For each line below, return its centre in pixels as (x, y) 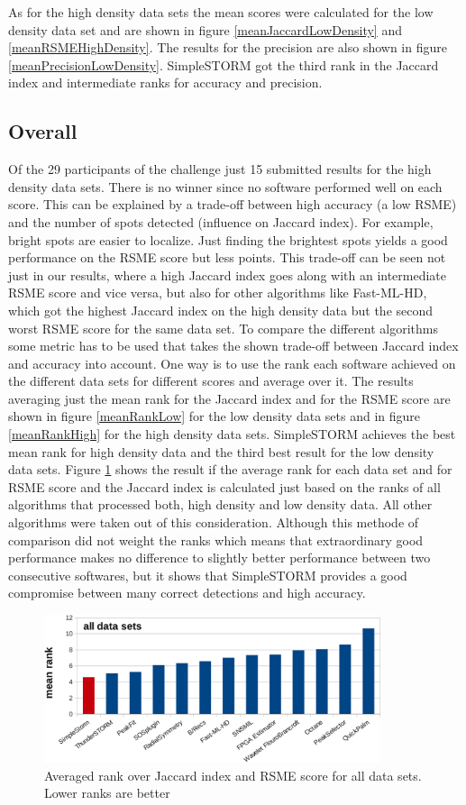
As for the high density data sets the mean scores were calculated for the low (221, 12)
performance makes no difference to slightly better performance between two (219, 558)
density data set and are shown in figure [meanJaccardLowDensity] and (205, 29)
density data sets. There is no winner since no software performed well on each (225, 186)
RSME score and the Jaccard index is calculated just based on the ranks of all (224, 486)
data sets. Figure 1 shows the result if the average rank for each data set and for (230, 469)
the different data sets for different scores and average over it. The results (211, 381)
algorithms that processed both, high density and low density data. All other (220, 504)
